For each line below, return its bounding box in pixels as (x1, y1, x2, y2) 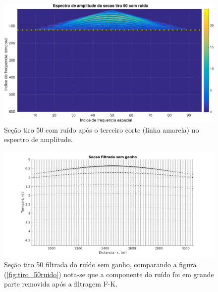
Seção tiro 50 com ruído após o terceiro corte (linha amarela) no (4, 124, 199, 135)
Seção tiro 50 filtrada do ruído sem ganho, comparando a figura (4, 259, 197, 269)
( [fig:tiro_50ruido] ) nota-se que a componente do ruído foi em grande (4, 269, 214, 279)
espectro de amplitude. (4, 134, 73, 145)
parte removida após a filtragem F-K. (4, 279, 118, 289)
